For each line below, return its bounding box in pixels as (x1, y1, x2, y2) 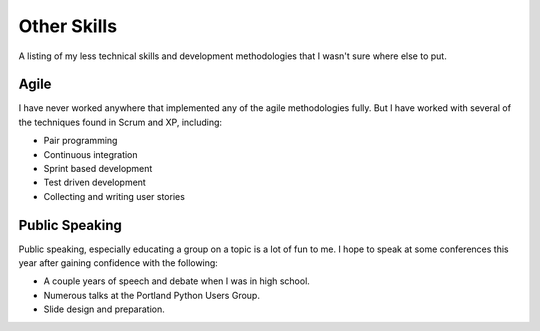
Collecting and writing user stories (43, 190, 185, 202)
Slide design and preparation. (43, 303, 165, 315)
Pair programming (43, 135, 118, 147)
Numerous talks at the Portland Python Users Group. (43, 289, 260, 301)
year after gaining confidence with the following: (18, 257, 219, 269)
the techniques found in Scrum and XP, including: (18, 116, 223, 128)
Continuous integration (43, 148, 139, 160)
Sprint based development (43, 163, 153, 175)
